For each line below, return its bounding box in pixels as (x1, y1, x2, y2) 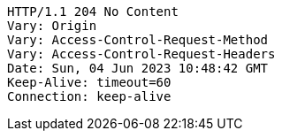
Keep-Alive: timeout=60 (7, 75, 171, 89)
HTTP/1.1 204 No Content (7, 4, 179, 19)
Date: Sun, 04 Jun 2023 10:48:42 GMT (7, 61, 269, 75)
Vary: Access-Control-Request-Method (7, 33, 269, 47)
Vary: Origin (7, 19, 97, 33)
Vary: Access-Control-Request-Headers (7, 47, 276, 61)
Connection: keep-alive (7, 89, 171, 103)
